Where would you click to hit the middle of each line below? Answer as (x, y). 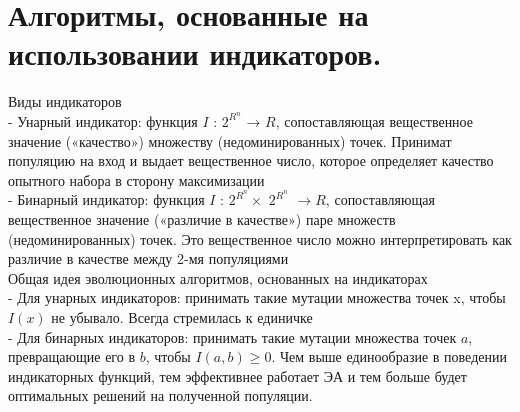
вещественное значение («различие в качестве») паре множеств (202, 219)
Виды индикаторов (65, 101)
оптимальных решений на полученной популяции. (160, 395)
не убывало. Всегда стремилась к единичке (182, 316)
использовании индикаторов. (195, 53)
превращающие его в (72, 356)
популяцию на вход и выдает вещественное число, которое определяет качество (251, 160)
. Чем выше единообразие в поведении (389, 356)
